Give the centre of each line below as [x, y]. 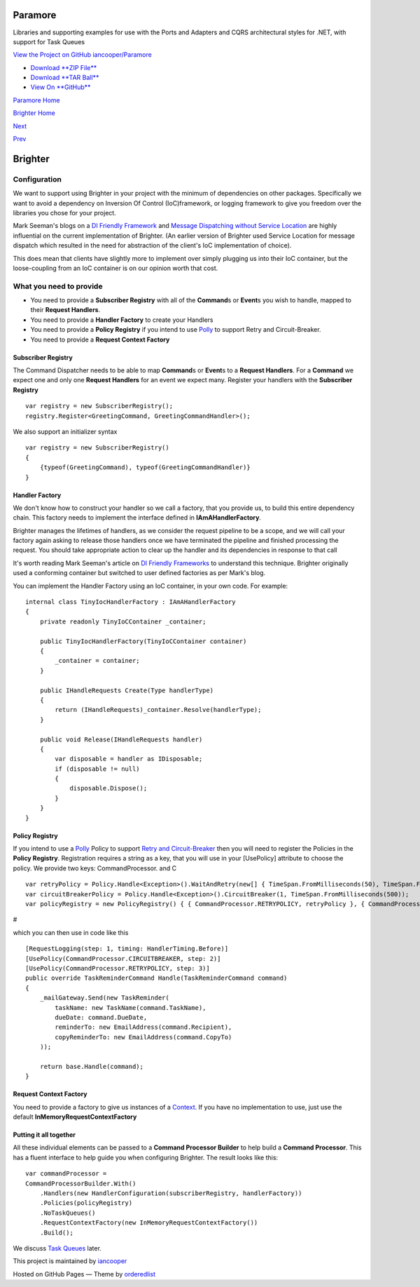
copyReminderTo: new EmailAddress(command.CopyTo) [143, 1037]
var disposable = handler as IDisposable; [129, 759]
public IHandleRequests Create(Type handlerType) [126, 690]
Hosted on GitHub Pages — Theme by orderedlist [84, 1274]
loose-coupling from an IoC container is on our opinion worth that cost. [115, 268]
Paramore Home [36, 100]
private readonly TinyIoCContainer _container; [123, 621]
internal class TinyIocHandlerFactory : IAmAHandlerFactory [131, 602]
